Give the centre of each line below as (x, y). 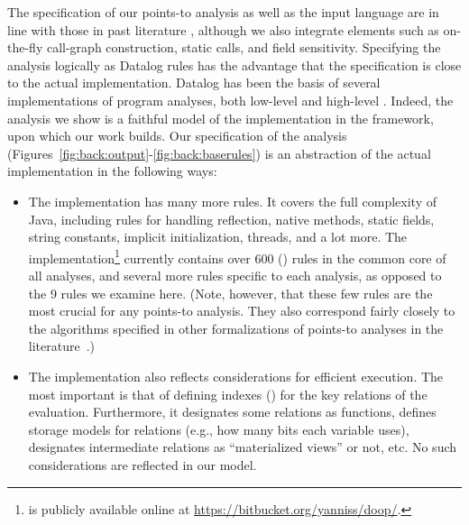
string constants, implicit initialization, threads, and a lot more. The (218, 237)
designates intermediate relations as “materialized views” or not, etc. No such (243, 447)
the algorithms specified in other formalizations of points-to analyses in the (236, 328)
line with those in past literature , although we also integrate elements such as (223, 29)
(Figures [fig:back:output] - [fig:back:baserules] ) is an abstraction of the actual (219, 153)
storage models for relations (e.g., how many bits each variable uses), (219, 429)
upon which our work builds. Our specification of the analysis (177, 136)
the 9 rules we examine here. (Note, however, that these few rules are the (230, 293)
